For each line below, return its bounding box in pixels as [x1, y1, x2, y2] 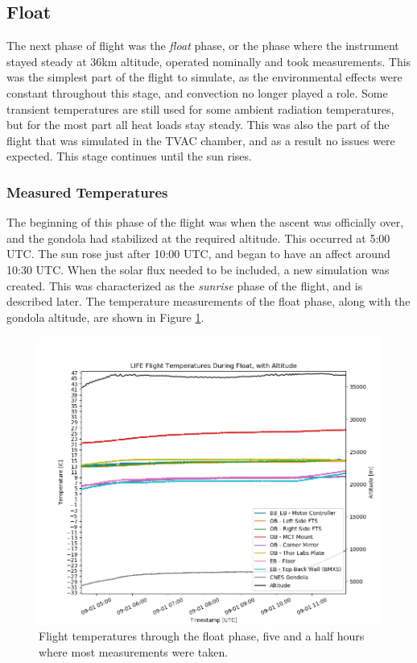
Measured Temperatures [6, 181, 168, 202]
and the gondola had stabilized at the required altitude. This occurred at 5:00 [6, 229, 390, 246]
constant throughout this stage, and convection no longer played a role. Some [6, 84, 388, 101]
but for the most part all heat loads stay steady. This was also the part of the [6, 116, 390, 133]
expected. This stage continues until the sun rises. [6, 148, 252, 165]
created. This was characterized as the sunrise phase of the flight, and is [6, 277, 363, 294]
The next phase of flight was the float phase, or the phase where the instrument [6, 37, 399, 54]
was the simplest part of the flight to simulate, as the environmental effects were [6, 69, 403, 85]
